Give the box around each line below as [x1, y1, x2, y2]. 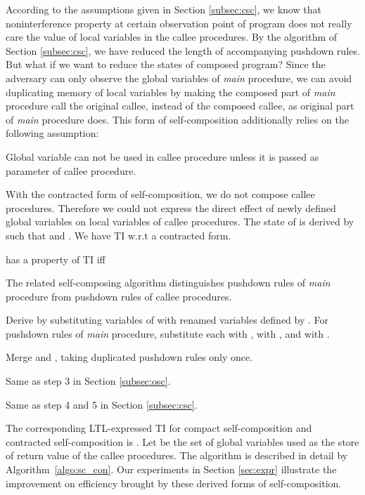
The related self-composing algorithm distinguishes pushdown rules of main [6, 275, 331, 290]
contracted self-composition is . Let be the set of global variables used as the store [6, 434, 359, 449]
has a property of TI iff [6, 251, 105, 266]
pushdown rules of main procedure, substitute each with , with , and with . [6, 326, 330, 341]
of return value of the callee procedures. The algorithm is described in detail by [6, 448, 348, 463]
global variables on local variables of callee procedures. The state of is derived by [6, 214, 354, 229]
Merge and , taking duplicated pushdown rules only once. [6, 350, 253, 364]
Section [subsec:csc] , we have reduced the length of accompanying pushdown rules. [6, 43, 360, 58]
